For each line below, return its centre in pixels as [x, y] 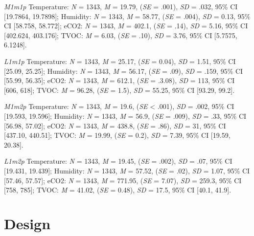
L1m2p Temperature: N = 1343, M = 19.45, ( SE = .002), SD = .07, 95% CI [118, 161]
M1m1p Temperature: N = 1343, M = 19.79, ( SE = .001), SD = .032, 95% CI [121, 6]
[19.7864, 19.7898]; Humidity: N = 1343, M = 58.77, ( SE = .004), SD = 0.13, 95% [127, 16]
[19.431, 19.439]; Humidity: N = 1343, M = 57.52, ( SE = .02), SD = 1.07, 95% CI [127, 170]
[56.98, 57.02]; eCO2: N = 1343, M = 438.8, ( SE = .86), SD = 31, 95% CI [115, 125]
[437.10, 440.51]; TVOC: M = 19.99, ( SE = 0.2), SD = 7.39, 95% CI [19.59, [117, 135]
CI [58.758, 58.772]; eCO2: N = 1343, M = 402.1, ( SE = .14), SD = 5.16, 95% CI [126, 26]
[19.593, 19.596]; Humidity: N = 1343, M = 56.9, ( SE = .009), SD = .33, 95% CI [125, 116]
